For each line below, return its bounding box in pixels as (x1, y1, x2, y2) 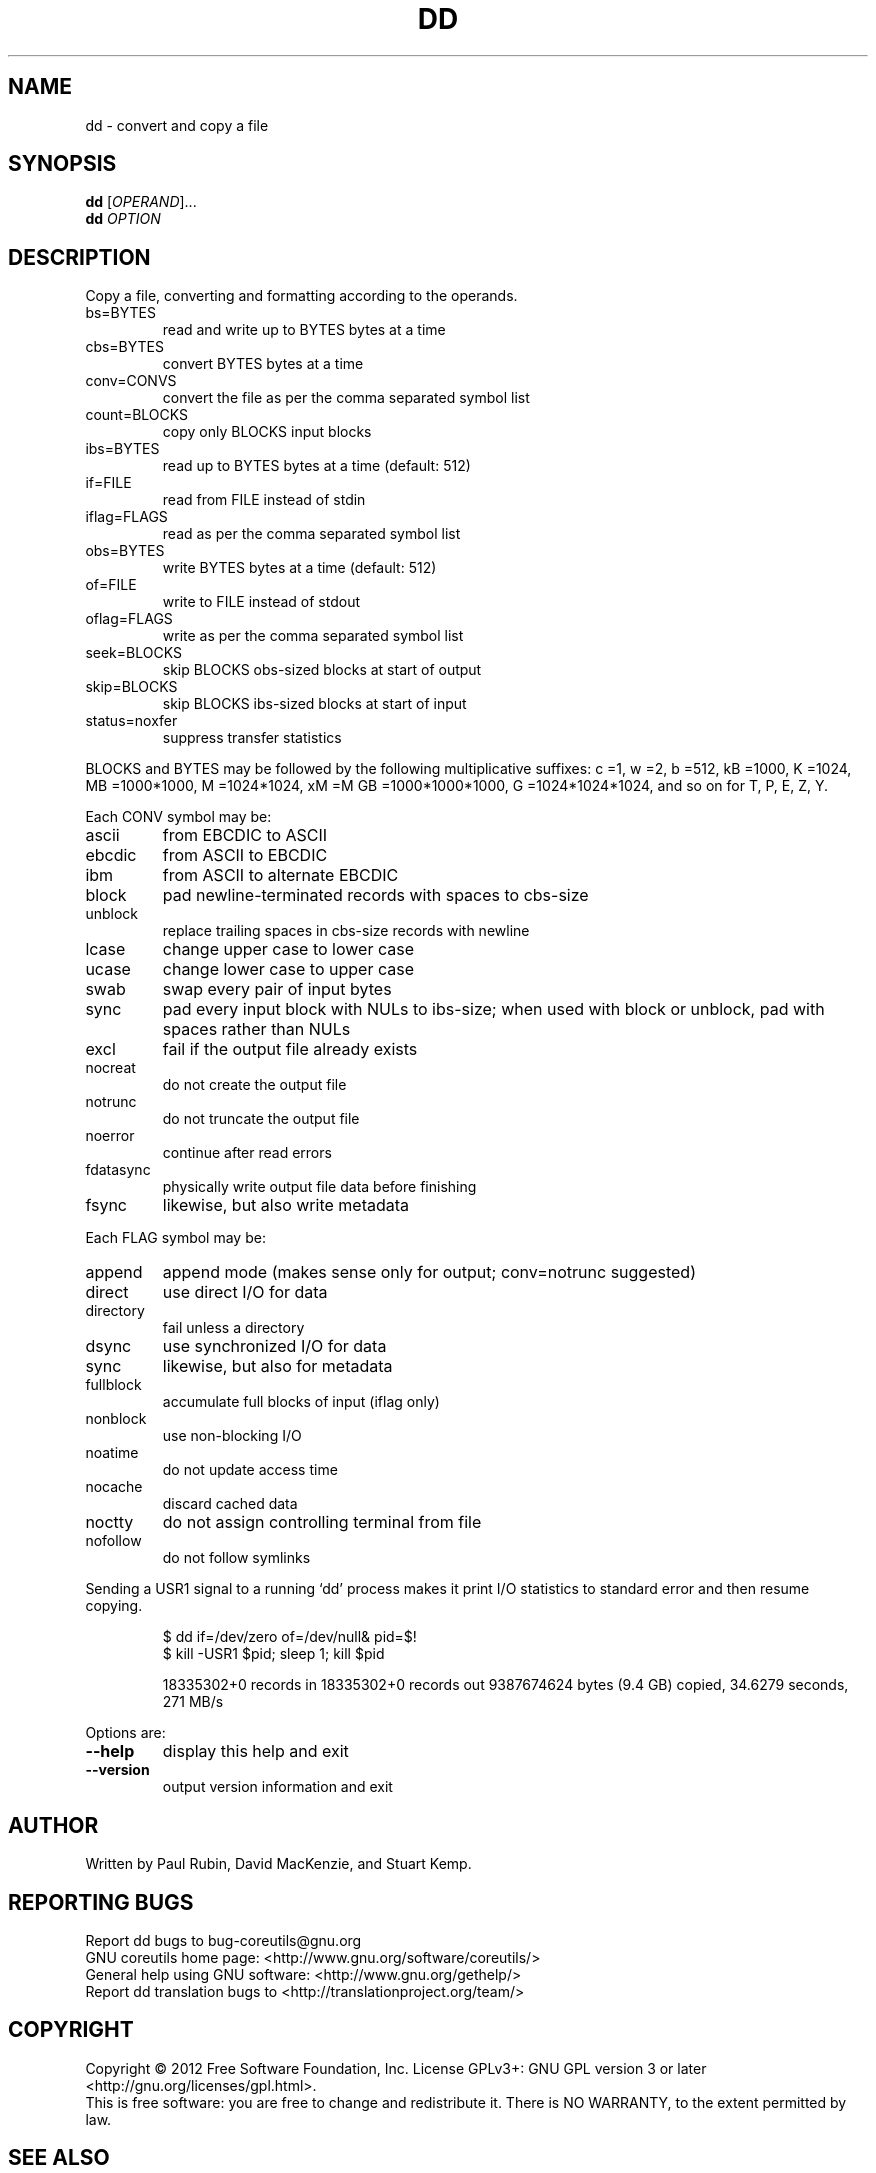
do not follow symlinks (162, 1549, 311, 1567)
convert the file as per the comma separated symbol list (162, 389, 530, 407)
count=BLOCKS (85, 406, 189, 424)
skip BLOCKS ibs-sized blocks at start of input (162, 695, 467, 713)
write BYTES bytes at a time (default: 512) (162, 559, 437, 577)
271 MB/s (162, 1693, 224, 1711)
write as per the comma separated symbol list (162, 627, 464, 645)
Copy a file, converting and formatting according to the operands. (85, 287, 518, 305)
